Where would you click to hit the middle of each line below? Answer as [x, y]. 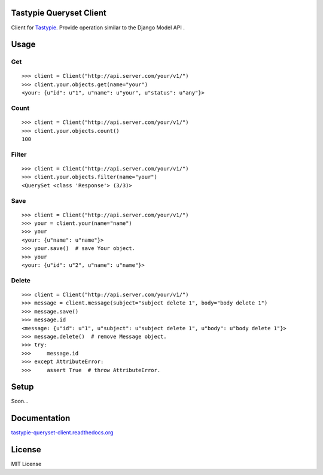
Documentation [41, 418]
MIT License [26, 464]
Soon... [20, 401]
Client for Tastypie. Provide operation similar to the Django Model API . [98, 28]
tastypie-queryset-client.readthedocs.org [62, 433]
